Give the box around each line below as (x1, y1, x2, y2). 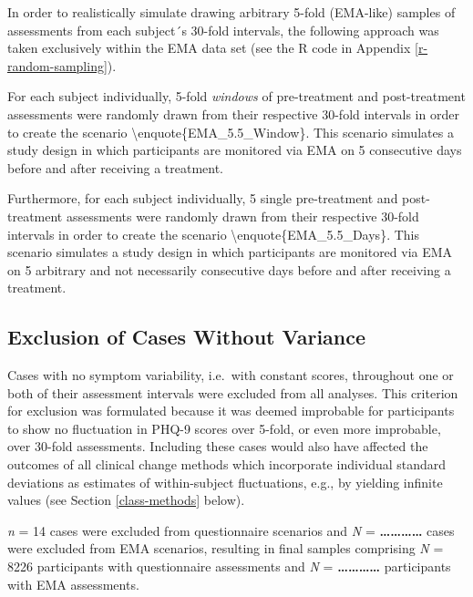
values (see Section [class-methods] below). (7, 490, 245, 510)
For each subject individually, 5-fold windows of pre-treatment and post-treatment (7, 87, 466, 106)
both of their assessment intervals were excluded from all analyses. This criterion (7, 383, 458, 402)
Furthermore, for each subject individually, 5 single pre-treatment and (7, 189, 398, 208)
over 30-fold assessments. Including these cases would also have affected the (7, 437, 428, 456)
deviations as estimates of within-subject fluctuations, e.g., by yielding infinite (7, 472, 443, 491)
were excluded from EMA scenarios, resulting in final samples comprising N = (7, 539, 444, 558)
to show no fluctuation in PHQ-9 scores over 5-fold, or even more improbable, (7, 418, 441, 437)
